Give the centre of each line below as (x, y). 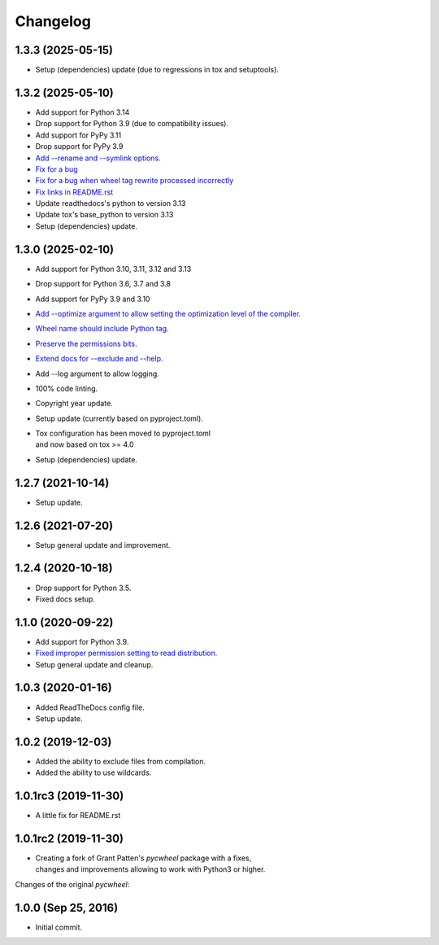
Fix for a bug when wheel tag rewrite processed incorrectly (135, 181)
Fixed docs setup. (65, 599)
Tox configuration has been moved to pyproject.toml (123, 433)
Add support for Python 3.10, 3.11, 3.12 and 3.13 (113, 269)
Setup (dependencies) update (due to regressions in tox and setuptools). (157, 70)
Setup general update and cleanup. (94, 664)
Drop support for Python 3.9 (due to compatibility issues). (132, 124)
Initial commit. (59, 927)
